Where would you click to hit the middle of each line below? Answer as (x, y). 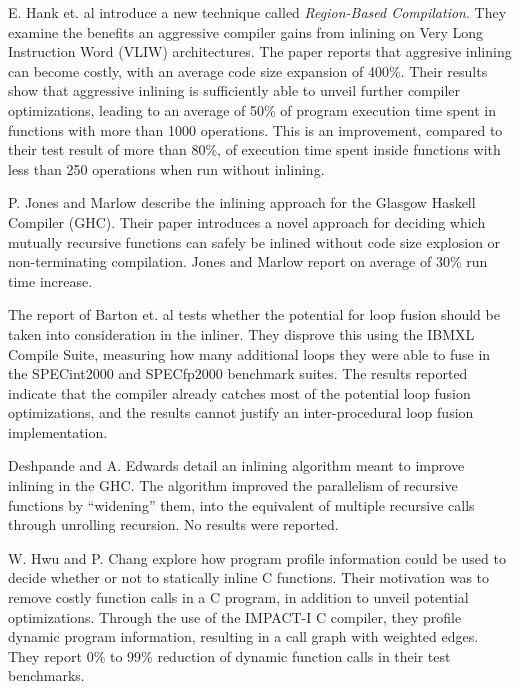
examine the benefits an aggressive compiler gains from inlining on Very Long (246, 31)
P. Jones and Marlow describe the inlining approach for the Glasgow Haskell (242, 202)
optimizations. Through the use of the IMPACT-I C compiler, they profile (235, 616)
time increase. (50, 280)
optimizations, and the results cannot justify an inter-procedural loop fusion (241, 412)
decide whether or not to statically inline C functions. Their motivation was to (249, 577)
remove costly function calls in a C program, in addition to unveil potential (238, 597)
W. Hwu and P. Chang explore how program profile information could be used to (257, 557)
